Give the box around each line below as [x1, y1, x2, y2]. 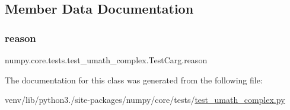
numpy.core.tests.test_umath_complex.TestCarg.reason [5, 54, 208, 66]
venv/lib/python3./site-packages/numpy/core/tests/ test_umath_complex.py [5, 93, 285, 106]
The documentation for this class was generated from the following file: [5, 73, 263, 86]
